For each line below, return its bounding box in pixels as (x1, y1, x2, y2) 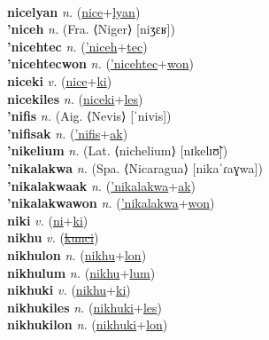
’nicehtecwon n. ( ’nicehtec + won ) (7, 54, 194, 73)
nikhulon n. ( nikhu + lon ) (7, 245, 147, 264)
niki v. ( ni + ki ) (7, 210, 88, 229)
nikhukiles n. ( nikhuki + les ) (7, 297, 162, 316)
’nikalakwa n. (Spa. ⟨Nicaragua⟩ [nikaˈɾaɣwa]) (7, 158, 263, 177)
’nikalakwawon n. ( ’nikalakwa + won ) (7, 194, 215, 212)
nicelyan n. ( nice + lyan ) (7, 2, 141, 20)
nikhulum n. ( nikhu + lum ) (7, 263, 156, 281)
